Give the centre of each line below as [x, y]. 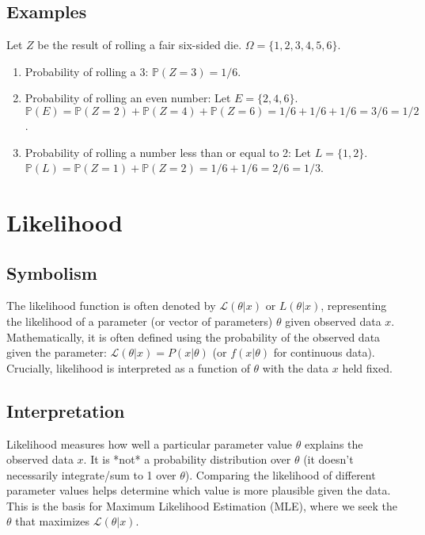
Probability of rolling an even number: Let [128, 98]
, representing [354, 306]
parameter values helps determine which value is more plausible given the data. [199, 490]
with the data [296, 367]
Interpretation [66, 410]
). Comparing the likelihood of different [280, 474]
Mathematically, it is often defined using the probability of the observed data [194, 336]
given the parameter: [57, 352]
